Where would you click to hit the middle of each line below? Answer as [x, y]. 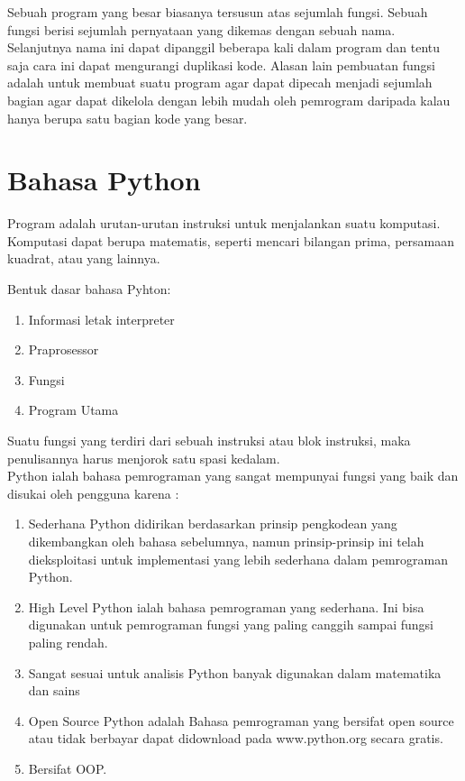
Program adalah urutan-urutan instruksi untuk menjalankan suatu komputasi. [224, 223]
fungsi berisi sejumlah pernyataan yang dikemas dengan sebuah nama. [201, 29]
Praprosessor [64, 349]
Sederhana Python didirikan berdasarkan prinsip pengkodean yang [213, 524]
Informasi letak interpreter [101, 319]
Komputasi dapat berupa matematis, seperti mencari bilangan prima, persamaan [231, 240]
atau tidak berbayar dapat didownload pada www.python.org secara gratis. [236, 738]
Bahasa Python [104, 180]
